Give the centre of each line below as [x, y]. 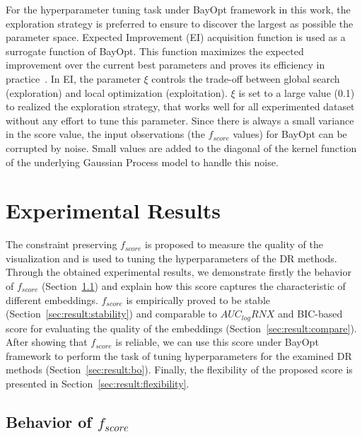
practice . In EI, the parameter [73, 78]
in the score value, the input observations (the [105, 134]
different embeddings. [52, 299]
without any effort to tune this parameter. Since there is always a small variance [180, 120]
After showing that [47, 342]
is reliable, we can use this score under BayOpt [217, 342]
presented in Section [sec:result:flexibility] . [98, 384]
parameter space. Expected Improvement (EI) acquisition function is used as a [176, 37]
